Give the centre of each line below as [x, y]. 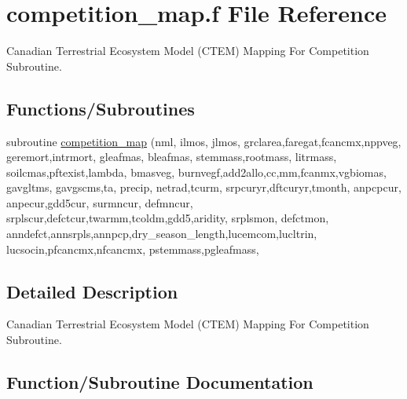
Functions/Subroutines [101, 108]
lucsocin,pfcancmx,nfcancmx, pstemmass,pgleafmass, [133, 249]
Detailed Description [92, 291]
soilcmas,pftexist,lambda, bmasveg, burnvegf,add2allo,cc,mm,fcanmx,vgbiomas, [196, 172]
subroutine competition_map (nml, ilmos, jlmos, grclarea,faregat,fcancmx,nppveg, [204, 141]
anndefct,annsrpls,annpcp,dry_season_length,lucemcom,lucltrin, [162, 234]
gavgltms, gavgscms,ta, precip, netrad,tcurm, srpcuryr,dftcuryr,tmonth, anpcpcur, [204, 187]
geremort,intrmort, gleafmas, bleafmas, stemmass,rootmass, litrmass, [172, 157]
